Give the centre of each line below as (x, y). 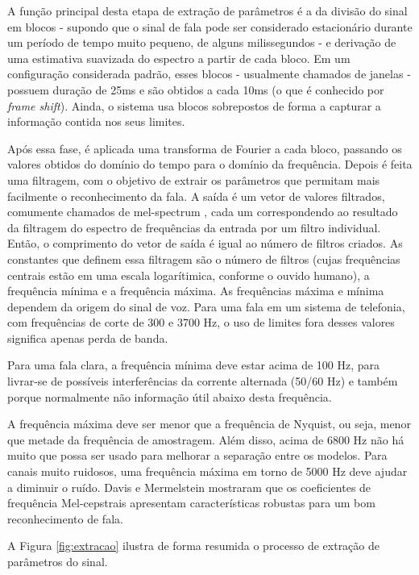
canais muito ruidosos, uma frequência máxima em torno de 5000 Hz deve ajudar (207, 471)
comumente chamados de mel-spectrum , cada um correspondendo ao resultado (203, 212)
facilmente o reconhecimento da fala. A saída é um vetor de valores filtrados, (196, 196)
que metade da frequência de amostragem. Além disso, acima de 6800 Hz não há (206, 439)
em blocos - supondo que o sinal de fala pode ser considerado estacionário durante (210, 26)
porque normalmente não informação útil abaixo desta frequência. (170, 396)
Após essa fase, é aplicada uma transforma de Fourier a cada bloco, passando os (205, 148)
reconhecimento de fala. (65, 518)
